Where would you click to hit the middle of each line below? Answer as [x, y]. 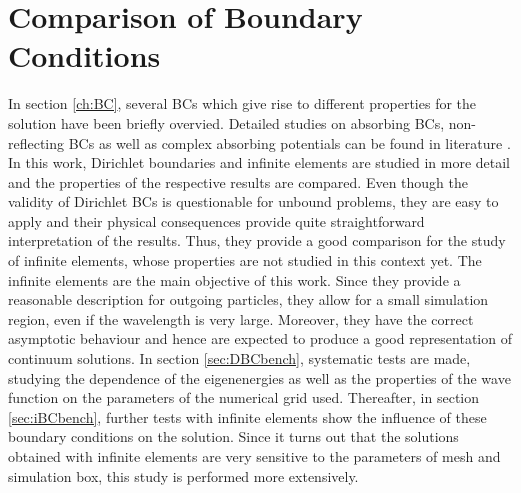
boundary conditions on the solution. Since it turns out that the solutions [233, 436]
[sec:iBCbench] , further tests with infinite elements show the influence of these [247, 416]
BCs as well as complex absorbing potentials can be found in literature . [289, 142]
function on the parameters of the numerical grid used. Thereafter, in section [244, 397]
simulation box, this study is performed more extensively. [183, 475]
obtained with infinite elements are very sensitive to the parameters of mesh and [254, 456]
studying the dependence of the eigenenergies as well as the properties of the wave [259, 377]
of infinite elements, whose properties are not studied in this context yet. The [245, 260]
